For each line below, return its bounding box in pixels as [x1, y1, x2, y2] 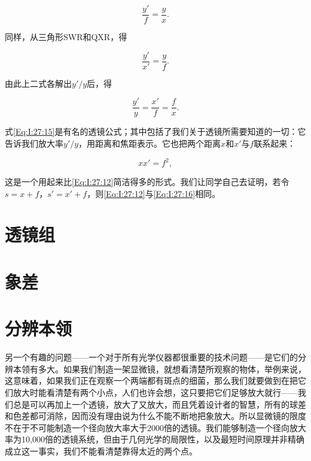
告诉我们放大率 [5, 137, 63, 149]
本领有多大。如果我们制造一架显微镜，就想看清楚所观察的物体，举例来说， [13, 362, 306, 375]
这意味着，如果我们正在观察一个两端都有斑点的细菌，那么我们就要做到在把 [5, 374, 298, 387]
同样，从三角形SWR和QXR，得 [5, 31, 127, 43]
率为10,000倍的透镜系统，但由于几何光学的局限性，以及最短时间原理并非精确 [5, 433, 304, 445]
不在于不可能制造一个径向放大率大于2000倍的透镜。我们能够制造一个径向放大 [5, 421, 306, 433]
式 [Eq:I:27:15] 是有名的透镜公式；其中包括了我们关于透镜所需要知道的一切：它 [5, 125, 306, 138]
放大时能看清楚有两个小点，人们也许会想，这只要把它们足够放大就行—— [13, 386, 298, 398]
